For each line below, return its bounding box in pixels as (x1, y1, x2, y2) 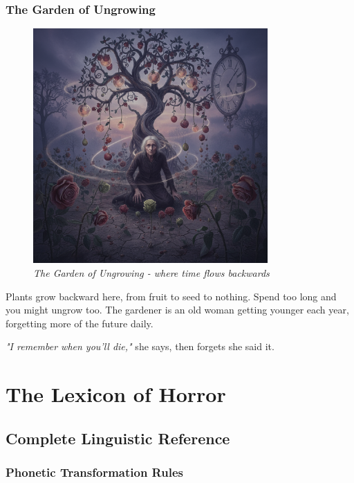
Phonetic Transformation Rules (6, 464, 183, 481)
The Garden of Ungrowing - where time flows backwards (33, 266, 270, 280)
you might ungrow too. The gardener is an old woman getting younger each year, (6, 302, 349, 317)
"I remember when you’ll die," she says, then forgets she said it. (6, 339, 274, 354)
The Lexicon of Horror (6, 380, 226, 408)
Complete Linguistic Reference (6, 427, 230, 448)
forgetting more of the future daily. (6, 316, 153, 330)
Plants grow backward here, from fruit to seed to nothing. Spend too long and (6, 289, 337, 303)
